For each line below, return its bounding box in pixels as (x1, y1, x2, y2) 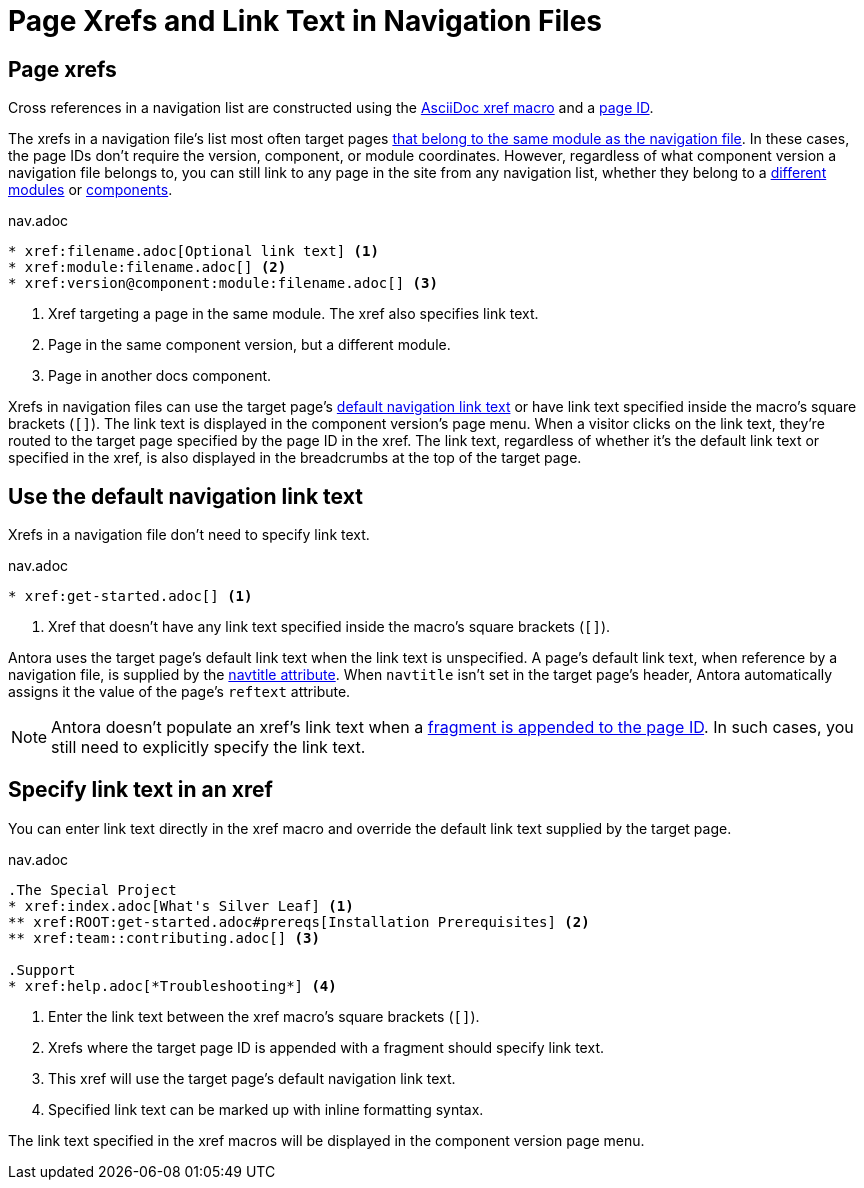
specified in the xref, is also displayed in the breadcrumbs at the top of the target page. (8, 449, 582, 467)
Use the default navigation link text (8, 483, 363, 509)
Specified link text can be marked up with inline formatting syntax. (48, 1100, 484, 1118)
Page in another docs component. (48, 367, 272, 385)
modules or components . (8, 181, 173, 199)
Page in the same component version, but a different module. (48, 336, 451, 354)
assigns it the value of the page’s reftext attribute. (8, 683, 351, 701)
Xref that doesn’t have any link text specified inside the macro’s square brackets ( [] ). (48, 618, 611, 636)
